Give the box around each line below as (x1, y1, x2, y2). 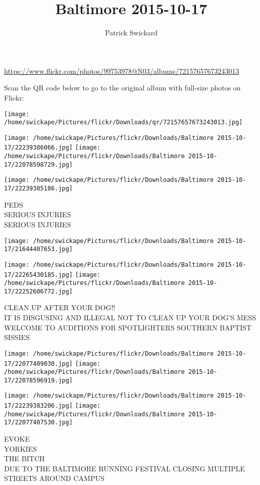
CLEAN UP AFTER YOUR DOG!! (4, 302, 116, 313)
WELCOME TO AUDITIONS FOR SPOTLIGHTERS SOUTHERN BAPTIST (4, 322, 252, 332)
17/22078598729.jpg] (4, 161, 73, 168)
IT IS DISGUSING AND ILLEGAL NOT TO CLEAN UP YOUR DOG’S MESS (4, 312, 256, 323)
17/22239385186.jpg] (4, 185, 73, 192)
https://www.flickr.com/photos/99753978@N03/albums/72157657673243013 (4, 65, 239, 76)
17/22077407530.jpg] (4, 419, 73, 426)
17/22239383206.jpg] (4, 402, 73, 410)
